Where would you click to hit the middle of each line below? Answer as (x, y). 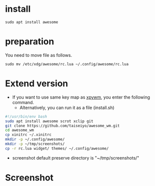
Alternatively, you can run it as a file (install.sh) (67, 107)
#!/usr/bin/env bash (26, 116)
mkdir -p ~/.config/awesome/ (35, 139)
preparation (30, 41)
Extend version (37, 84)
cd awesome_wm (20, 130)
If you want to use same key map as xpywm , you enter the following (81, 97)
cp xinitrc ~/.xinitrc (28, 135)
